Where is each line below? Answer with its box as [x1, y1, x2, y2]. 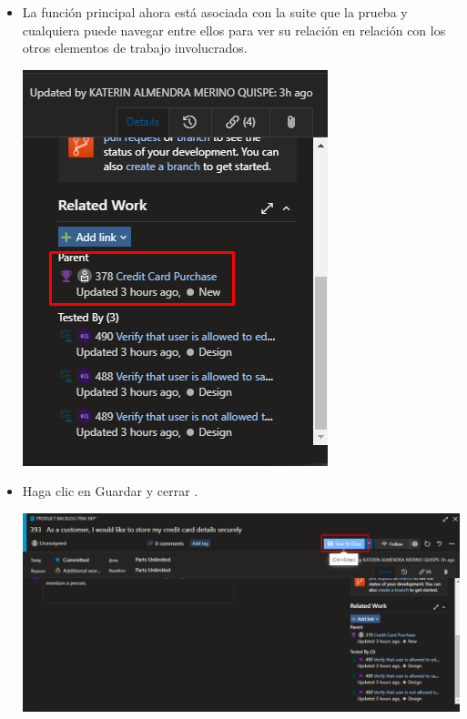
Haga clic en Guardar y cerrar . [22, 481, 198, 501]
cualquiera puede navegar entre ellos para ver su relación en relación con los [22, 20, 446, 39]
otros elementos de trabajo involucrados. [22, 38, 248, 57]
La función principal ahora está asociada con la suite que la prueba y [22, 3, 408, 21]
